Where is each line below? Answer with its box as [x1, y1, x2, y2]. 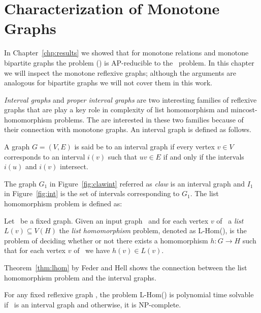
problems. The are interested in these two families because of [54, 114, 244, 124]
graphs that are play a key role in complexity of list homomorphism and [4, 104, 229, 115]
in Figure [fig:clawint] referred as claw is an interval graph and [49, 178, 245, 189]
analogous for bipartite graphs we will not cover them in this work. [4, 77, 212, 88]
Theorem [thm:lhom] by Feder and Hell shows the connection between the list [4, 262, 247, 272]
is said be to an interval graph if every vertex [74, 141, 215, 152]
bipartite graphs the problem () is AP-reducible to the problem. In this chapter [4, 57, 254, 68]
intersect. [60, 161, 88, 172]
